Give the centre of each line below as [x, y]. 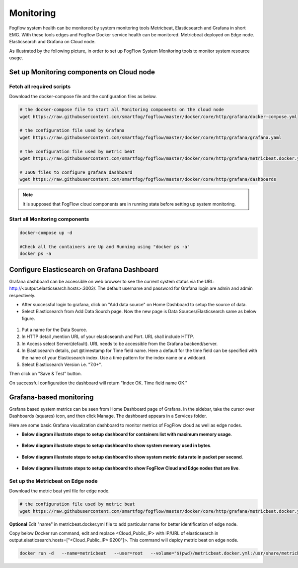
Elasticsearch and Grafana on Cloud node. [52, 42]
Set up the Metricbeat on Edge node [53, 481]
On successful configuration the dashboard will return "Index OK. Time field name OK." [98, 383]
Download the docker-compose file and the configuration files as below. [83, 97]
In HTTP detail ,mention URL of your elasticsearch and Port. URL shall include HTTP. [108, 337]
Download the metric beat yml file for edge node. [59, 491]
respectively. [22, 295]
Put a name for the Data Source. [54, 330]
